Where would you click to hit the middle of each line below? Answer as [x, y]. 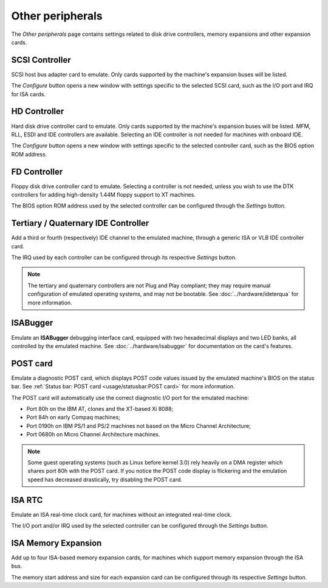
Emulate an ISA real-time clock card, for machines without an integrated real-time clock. [121, 514]
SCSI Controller [41, 60]
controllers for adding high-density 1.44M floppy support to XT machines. [103, 194]
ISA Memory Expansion [56, 543]
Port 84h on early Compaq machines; [73, 418]
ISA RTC [27, 500]
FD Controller [37, 171]
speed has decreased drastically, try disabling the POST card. [105, 479]
